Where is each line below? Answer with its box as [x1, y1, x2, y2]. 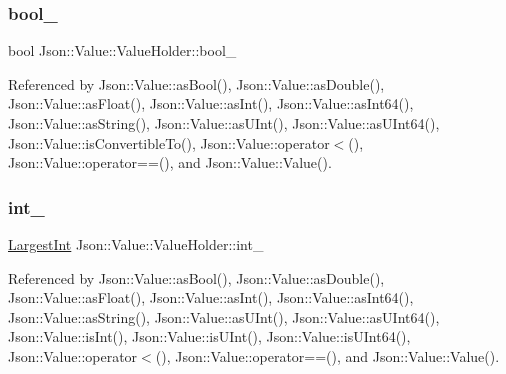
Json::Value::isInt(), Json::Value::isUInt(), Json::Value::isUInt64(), [8, 326, 411, 347]
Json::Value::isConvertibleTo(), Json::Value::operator [8, 132, 330, 153]
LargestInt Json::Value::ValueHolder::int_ [8, 234, 264, 254]
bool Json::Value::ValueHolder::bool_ [8, 40, 237, 61]
